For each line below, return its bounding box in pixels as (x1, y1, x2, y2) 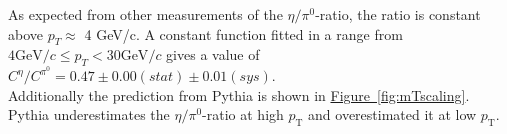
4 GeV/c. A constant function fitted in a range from (84, 23, 403, 44)
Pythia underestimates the (8, 104, 170, 125)
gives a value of (166, 44, 260, 65)
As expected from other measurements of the (8, 4, 283, 24)
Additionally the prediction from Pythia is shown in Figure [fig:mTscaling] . (8, 84, 470, 105)
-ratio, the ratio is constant (315, 4, 481, 24)
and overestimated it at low (308, 104, 477, 125)
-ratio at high (202, 104, 284, 125)
